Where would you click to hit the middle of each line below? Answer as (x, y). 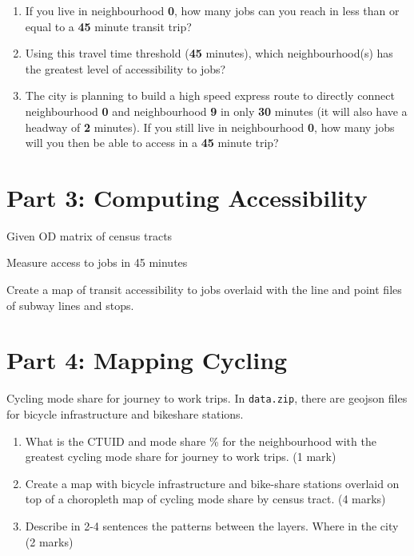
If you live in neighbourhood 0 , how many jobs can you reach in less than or (212, 10)
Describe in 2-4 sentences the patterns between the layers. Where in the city (212, 526)
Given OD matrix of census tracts (90, 235)
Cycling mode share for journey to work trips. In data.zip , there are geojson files (207, 398)
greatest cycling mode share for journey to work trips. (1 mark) (181, 457)
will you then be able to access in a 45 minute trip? (152, 143)
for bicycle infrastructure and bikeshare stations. (125, 414)
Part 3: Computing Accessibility (187, 197)
